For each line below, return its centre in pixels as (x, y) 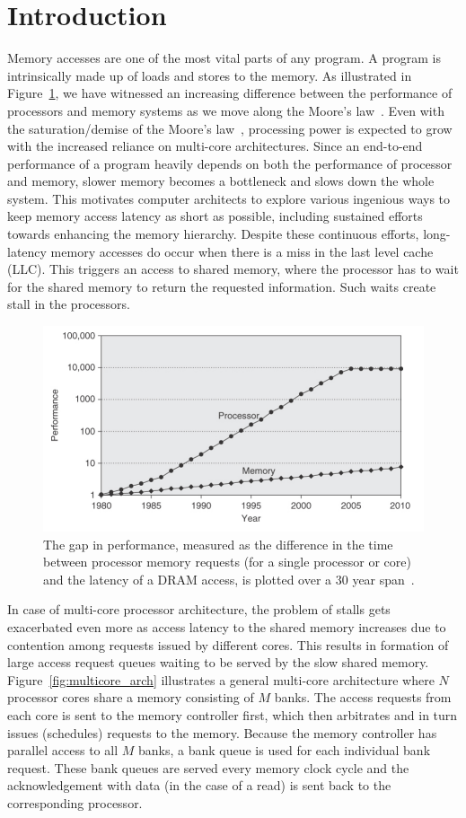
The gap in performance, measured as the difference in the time (218, 544)
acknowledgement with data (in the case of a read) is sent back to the (199, 785)
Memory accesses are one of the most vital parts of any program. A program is (224, 58)
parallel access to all (63, 750)
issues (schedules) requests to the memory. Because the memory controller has (222, 732)
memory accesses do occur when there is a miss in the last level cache (242, 251)
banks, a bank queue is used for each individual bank (284, 750)
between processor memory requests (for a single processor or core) (227, 562)
